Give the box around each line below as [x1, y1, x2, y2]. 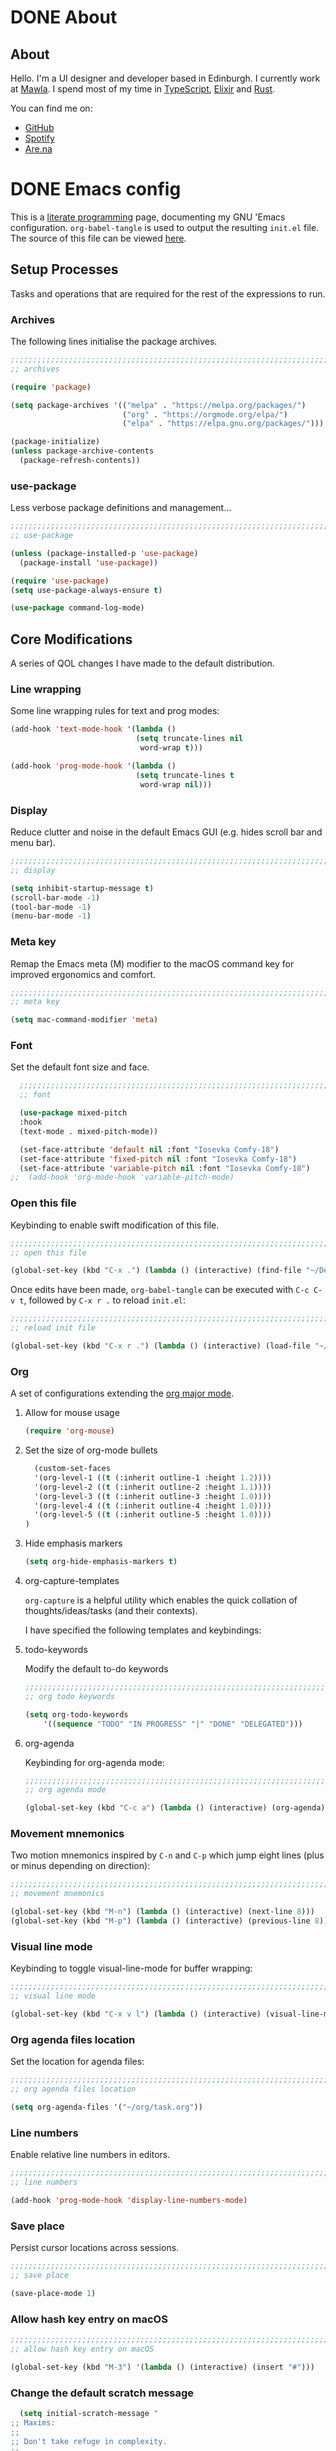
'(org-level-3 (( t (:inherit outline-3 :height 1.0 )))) [34, 1491, 272, 1501]
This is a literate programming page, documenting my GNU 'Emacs [10, 211, 286, 223]
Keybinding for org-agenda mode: [24, 1756, 165, 1768]
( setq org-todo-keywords [24, 1709, 129, 1720]
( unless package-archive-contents [10, 446, 155, 456]
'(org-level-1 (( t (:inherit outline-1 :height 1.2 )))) [34, 1472, 272, 1483]
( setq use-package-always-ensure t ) [10, 585, 163, 595]
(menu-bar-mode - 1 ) [10, 911, 92, 921]
